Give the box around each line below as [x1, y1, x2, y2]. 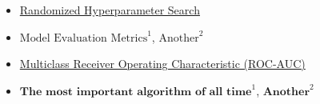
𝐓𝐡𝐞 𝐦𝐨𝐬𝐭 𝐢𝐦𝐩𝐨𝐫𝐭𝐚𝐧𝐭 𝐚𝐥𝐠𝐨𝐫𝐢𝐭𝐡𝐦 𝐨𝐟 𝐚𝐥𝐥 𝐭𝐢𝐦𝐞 [19, 86, 252, 98]
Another [158, 32, 199, 44]
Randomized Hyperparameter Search [19, 2, 200, 18]
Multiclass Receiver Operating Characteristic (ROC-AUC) [19, 55, 306, 72]
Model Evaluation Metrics [19, 32, 148, 44]
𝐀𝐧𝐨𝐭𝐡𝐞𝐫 [262, 86, 310, 98]
